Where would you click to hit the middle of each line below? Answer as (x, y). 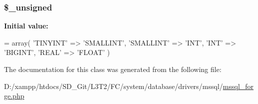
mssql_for (238, 86)
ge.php (14, 96)
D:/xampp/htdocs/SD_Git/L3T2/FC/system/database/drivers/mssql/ (113, 86)
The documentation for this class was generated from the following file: (113, 69)
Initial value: (26, 26)
